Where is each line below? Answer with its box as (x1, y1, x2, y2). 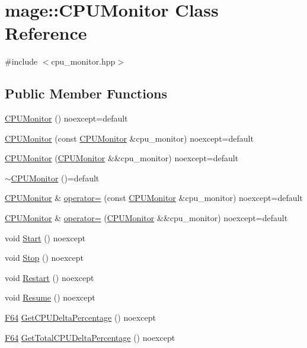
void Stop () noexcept (5, 251, 84, 264)
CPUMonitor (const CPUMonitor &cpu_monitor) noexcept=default (5, 132, 254, 144)
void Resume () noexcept (5, 291, 95, 304)
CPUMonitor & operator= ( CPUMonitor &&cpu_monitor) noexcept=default (5, 212, 288, 224)
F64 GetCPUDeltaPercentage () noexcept (5, 311, 156, 324)
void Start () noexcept (5, 231, 86, 244)
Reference (5, 21, 87, 45)
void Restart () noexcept (5, 271, 94, 283)
